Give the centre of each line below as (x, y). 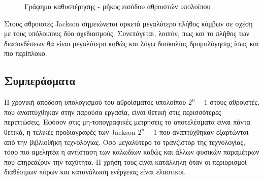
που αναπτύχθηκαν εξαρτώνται (204, 131)
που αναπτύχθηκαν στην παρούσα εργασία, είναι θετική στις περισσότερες (113, 112)
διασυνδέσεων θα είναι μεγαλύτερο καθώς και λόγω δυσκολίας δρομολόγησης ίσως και (131, 43)
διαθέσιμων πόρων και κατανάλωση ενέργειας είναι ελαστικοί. (95, 172)
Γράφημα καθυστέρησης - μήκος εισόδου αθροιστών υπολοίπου (118, 6)
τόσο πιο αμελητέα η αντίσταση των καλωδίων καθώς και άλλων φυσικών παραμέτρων (132, 152)
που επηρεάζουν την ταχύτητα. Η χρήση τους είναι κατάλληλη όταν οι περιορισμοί (125, 161)
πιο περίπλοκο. (26, 53)
